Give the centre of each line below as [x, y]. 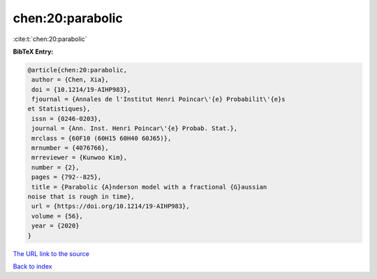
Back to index [32, 266]
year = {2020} [56, 226]
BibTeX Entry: [33, 51]
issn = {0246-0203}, [67, 119]
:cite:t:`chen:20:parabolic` [50, 39]
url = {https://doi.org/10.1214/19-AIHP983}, [111, 206]
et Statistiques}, [59, 109]
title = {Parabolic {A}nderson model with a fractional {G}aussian [149, 187]
